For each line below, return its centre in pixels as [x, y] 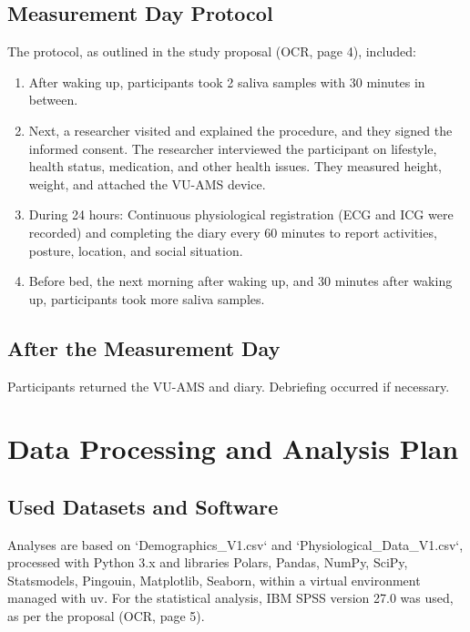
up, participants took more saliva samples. [147, 298]
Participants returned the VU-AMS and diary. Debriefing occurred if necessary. [229, 386]
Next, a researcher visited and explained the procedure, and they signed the [240, 130]
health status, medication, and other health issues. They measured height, [235, 166]
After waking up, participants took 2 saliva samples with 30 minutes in [227, 82]
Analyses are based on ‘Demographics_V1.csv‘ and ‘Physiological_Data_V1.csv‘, [235, 544]
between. [53, 100]
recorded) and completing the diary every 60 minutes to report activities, [233, 232]
